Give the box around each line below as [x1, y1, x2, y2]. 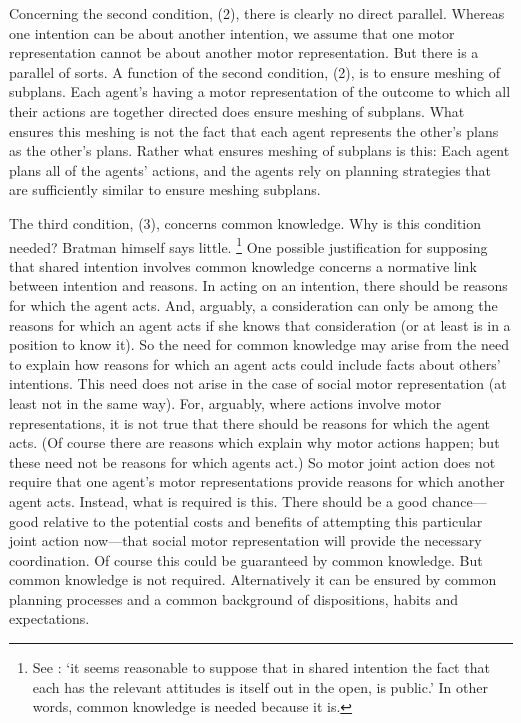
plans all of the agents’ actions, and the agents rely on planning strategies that [9, 159, 491, 180]
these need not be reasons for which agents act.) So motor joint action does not [9, 451, 496, 472]
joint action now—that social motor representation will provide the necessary [9, 530, 482, 551]
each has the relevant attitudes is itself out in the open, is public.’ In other [32, 676, 488, 697]
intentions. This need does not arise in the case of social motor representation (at [9, 373, 507, 394]
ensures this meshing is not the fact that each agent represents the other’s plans [9, 120, 499, 141]
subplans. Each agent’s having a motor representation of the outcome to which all [9, 81, 511, 102]
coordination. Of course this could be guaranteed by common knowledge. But [9, 549, 483, 570]
